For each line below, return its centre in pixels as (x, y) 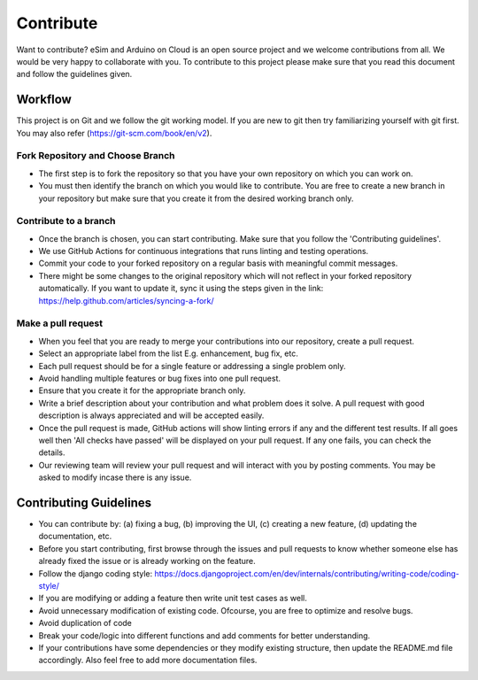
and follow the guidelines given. (74, 74)
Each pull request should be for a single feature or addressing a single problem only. (192, 366)
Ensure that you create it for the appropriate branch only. (142, 390)
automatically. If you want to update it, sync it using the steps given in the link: (181, 289)
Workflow (44, 100)
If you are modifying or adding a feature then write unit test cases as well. (173, 599)
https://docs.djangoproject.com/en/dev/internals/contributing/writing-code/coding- (307, 573)
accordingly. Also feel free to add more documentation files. (148, 661)
